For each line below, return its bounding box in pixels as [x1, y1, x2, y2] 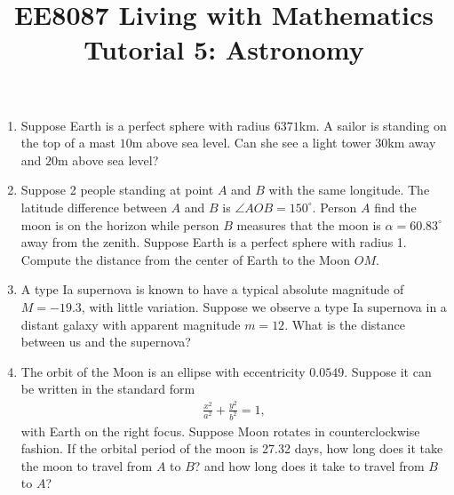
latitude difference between [20, 197, 167, 216]
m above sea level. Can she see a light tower [131, 133, 371, 152]
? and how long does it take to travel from [194, 456, 425, 475]
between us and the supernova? [20, 332, 191, 351]
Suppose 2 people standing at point [20, 180, 214, 199]
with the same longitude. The [268, 180, 430, 199]
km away [387, 133, 436, 152]
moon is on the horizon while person [20, 215, 219, 234]
